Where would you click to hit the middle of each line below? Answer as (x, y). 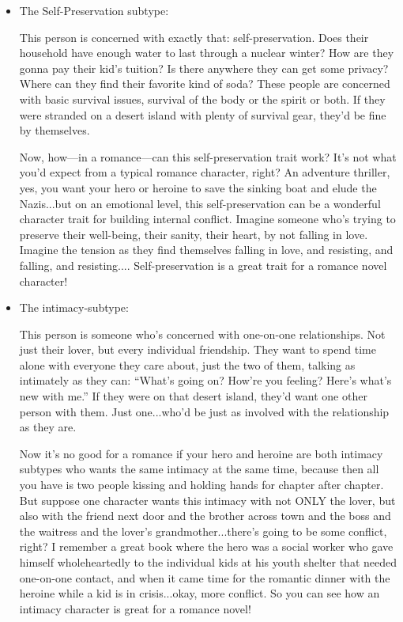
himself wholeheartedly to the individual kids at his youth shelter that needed (208, 562)
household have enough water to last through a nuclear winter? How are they (207, 53)
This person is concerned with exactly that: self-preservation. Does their (194, 37)
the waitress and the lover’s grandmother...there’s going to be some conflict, (203, 531)
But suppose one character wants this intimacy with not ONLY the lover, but (207, 500)
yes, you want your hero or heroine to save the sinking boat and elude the (198, 187)
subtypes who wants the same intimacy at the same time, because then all (199, 469)
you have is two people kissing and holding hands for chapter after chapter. (201, 485)
